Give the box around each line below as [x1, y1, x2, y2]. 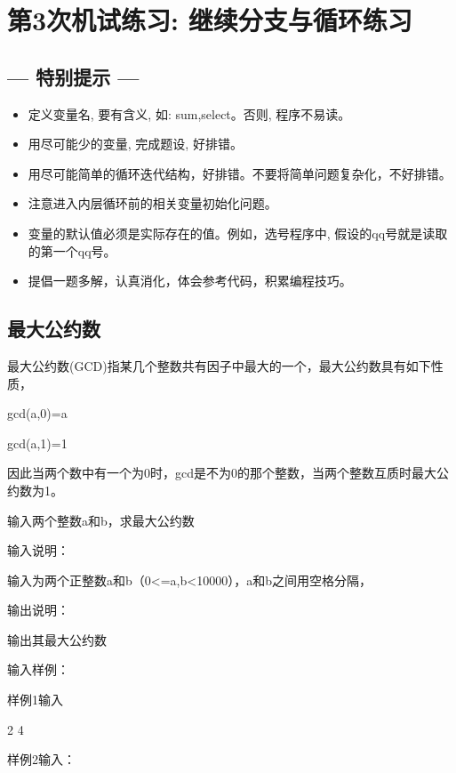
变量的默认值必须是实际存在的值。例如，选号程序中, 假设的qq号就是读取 [28, 223, 448, 242]
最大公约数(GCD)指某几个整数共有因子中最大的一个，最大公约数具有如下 [7, 356, 431, 374]
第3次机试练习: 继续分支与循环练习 [7, 2, 412, 38]
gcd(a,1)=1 [7, 433, 68, 452]
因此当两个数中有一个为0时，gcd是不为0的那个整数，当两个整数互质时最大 [7, 463, 436, 482]
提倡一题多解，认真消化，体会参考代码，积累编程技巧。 [28, 271, 352, 290]
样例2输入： [7, 750, 76, 769]
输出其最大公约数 [7, 630, 107, 648]
